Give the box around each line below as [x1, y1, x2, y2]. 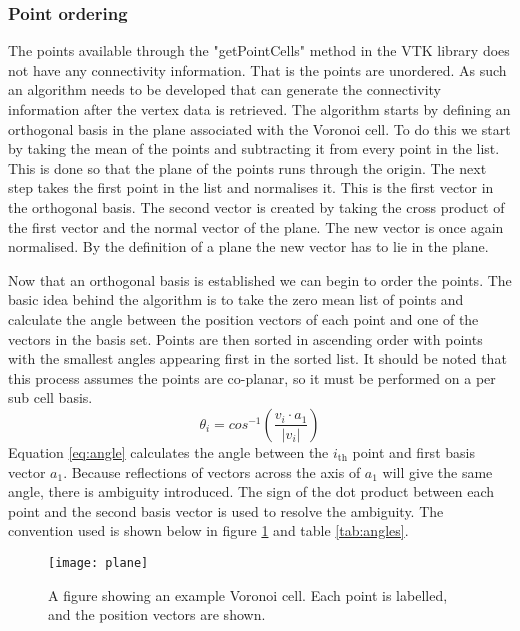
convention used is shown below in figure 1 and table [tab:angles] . [8, 520, 409, 541]
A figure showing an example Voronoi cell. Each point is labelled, [48, 584, 448, 605]
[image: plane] [48, 555, 149, 570]
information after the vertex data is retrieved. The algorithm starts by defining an [8, 99, 511, 119]
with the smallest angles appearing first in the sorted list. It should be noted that [8, 348, 507, 369]
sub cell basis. [8, 387, 93, 408]
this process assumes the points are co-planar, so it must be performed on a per [8, 367, 496, 388]
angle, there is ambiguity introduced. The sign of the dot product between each [8, 481, 494, 502]
